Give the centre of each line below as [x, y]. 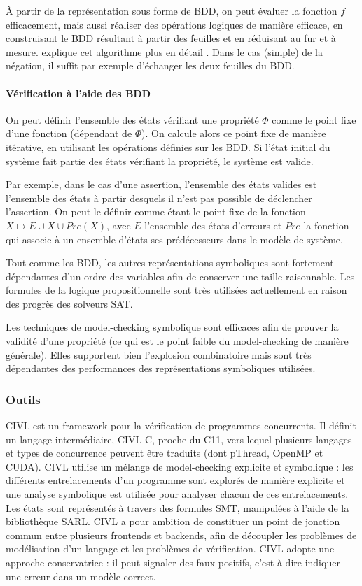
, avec [119, 225]
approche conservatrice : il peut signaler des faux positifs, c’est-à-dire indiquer [173, 563]
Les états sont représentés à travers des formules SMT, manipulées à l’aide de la [177, 507]
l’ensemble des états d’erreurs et [213, 225]
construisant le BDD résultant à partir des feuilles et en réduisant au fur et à [171, 38]
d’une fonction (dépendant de [69, 133]
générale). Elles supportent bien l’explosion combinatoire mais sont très [159, 354]
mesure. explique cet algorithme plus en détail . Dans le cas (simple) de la [164, 51]
